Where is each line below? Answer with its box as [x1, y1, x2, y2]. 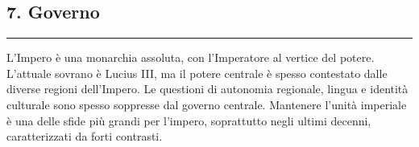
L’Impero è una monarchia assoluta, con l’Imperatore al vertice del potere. [6, 49, 375, 66]
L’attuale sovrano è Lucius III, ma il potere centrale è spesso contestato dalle [6, 64, 388, 81]
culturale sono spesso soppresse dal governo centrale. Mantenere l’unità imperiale [6, 96, 407, 112]
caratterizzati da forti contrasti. [6, 128, 163, 145]
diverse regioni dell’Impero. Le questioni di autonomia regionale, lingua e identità [6, 80, 409, 97]
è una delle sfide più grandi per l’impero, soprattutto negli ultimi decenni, [6, 112, 371, 129]
